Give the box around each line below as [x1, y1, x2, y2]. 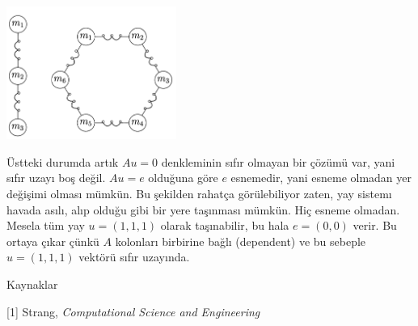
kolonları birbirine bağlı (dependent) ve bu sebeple [115, 232, 366, 249]
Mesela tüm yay [6, 217, 85, 234]
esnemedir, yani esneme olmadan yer [230, 169, 412, 186]
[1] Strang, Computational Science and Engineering [6, 303, 260, 320]
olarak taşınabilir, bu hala [160, 217, 289, 234]
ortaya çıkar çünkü [6, 232, 99, 249]
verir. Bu [353, 217, 397, 234]
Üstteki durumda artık [6, 153, 119, 170]
